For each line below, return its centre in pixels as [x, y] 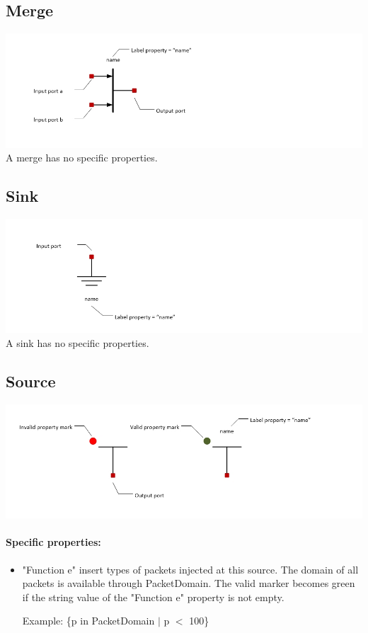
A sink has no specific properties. [77, 343]
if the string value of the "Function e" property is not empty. [153, 597]
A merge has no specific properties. [82, 158]
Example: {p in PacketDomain [88, 621]
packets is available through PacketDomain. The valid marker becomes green [189, 583]
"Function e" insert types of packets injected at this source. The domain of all [190, 569]
